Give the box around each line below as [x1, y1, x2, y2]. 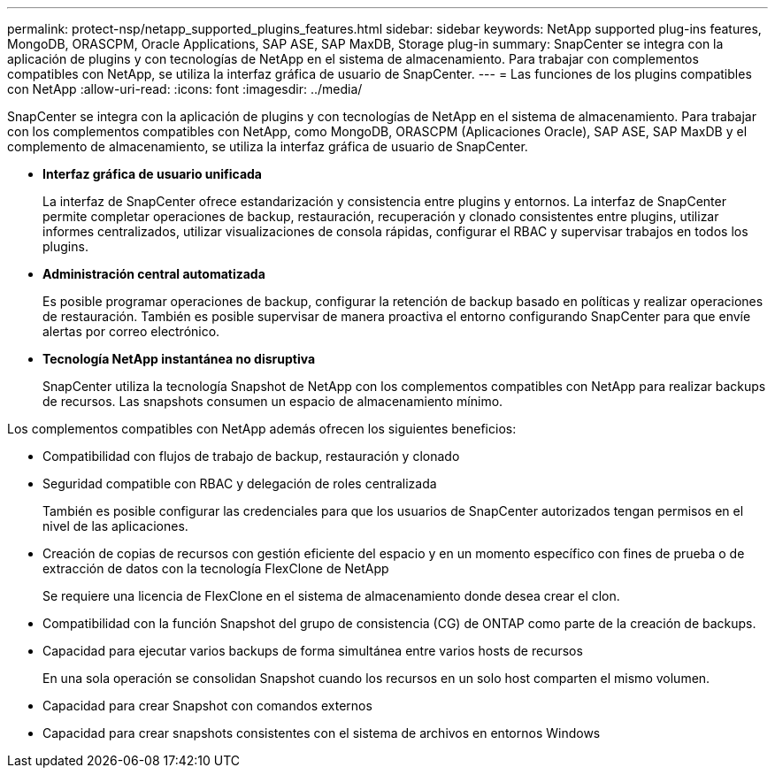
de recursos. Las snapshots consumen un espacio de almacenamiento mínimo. [42, 394, 503, 409]
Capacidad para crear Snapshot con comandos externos [42, 698, 372, 713]
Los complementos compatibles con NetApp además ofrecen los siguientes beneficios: [7, 421, 517, 436]
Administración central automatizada [42, 266, 265, 281]
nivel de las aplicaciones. [42, 518, 188, 533]
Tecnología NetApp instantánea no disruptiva [42, 351, 316, 366]
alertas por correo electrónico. [42, 324, 220, 339]
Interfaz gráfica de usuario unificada [42, 166, 262, 181]
